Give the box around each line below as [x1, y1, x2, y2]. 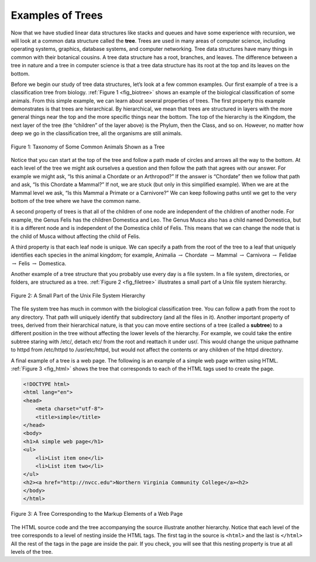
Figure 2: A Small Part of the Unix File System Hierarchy [11, 292, 146, 299]
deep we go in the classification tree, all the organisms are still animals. [11, 130, 183, 137]
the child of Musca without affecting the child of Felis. [11, 233, 140, 240]
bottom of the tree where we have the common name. [11, 197, 140, 204]
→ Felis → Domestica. [12, 260, 67, 267]
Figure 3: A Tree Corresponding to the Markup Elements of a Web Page [11, 511, 183, 518]
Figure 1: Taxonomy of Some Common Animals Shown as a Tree [11, 143, 165, 150]
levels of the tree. [11, 549, 53, 555]
